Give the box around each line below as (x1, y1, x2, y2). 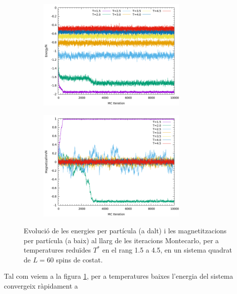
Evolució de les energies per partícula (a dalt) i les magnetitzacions (24, 225, 227, 235)
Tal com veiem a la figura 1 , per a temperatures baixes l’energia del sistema (4, 271, 234, 281)
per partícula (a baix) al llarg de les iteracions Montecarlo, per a (24, 235, 219, 245)
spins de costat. (56, 254, 103, 264)
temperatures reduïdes (24, 245, 91, 255)
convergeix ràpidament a (4, 280, 78, 291)
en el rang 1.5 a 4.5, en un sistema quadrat (102, 245, 232, 255)
